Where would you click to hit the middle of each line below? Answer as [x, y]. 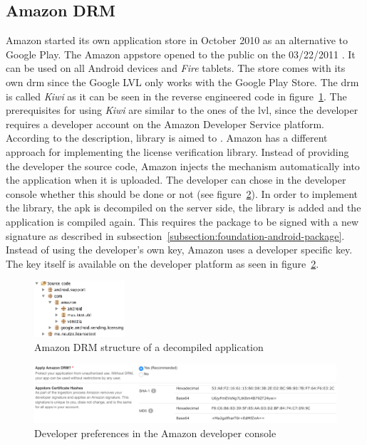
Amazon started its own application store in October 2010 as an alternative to [177, 40]
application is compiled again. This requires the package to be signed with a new [182, 221]
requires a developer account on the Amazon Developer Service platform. [165, 124]
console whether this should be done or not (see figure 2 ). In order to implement [182, 193]
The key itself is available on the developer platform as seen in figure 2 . [162, 263]
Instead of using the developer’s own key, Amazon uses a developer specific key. [179, 250]
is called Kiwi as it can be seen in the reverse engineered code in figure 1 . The [176, 96]
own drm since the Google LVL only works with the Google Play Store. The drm [182, 82]
